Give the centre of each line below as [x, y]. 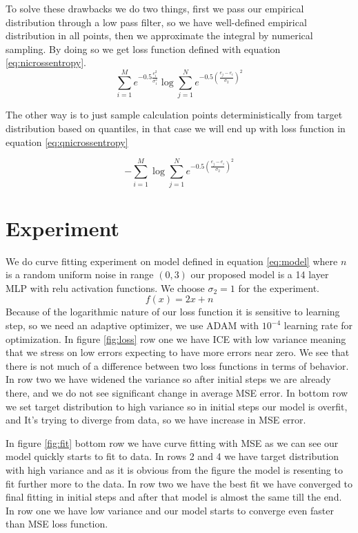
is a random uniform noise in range [80, 274]
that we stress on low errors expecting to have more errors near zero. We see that [178, 352]
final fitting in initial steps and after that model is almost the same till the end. [174, 497]
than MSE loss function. [57, 524]
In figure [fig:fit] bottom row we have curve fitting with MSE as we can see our [172, 442]
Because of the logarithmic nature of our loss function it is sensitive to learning [173, 312]
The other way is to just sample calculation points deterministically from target [174, 115]
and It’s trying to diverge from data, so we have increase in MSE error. [156, 420]
